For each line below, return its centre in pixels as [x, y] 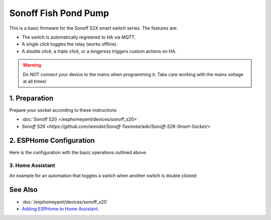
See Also [23, 190]
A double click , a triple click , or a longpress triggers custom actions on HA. [99, 51]
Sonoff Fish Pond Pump [59, 13]
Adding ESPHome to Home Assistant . [60, 208]
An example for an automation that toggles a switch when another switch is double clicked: [103, 175]
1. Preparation [31, 98]
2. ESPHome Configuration [52, 141]
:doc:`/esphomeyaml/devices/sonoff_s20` [65, 202]
